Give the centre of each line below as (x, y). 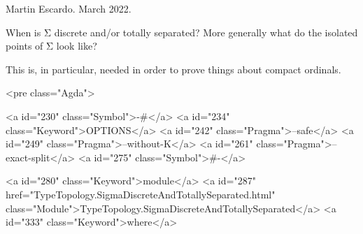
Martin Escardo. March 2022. (69, 8)
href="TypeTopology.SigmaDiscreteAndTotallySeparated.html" (141, 194)
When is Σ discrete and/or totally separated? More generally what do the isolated (182, 32)
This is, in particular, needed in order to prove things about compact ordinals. (173, 69)
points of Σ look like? (51, 46)
